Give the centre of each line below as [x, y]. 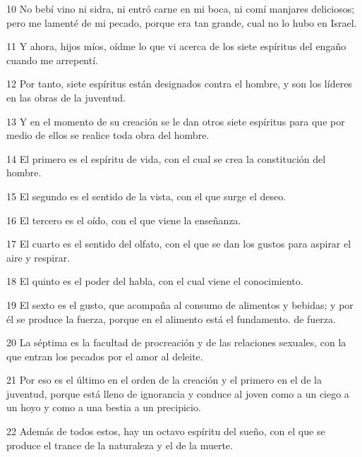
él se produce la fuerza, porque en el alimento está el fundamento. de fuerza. [171, 318]
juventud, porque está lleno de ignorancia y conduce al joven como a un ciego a [178, 393]
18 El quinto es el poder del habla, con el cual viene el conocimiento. [155, 281]
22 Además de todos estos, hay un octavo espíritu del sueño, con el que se [166, 431]
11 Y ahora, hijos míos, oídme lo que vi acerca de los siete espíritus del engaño [176, 46]
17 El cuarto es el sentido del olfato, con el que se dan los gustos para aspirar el [179, 244]
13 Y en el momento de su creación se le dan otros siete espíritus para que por [176, 121]
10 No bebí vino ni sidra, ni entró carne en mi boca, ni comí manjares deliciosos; [181, 8]
